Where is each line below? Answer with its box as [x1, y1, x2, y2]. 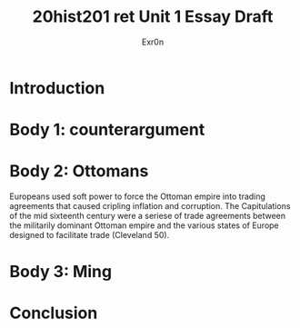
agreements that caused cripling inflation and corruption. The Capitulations [9, 201, 291, 212]
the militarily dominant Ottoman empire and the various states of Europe [9, 220, 279, 231]
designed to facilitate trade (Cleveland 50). [9, 230, 170, 241]
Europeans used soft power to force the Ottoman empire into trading [9, 191, 266, 202]
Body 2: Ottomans [9, 161, 149, 182]
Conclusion [9, 303, 98, 323]
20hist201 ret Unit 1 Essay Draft [32, 6, 274, 27]
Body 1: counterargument [9, 120, 205, 140]
